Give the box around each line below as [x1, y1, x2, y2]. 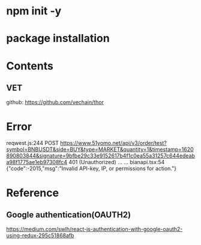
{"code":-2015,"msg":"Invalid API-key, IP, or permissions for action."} [6, 165, 177, 172]
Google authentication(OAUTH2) [6, 210, 131, 220]
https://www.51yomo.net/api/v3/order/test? [59, 140, 167, 147]
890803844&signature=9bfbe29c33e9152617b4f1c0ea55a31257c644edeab [6, 152, 195, 159]
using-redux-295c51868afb [6, 232, 74, 239]
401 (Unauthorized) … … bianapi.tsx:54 [68, 159, 165, 166]
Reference [6, 186, 59, 199]
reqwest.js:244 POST [6, 140, 59, 147]
